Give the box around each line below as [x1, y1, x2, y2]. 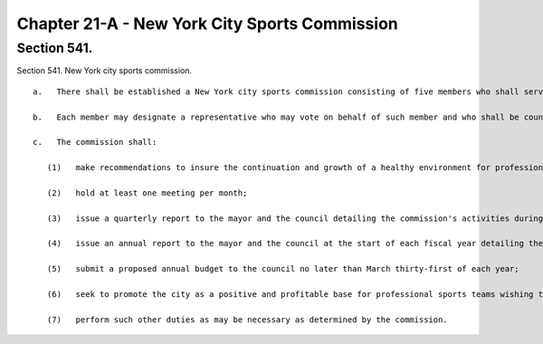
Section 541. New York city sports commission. [16, 65, 193, 76]
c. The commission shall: [33, 137, 157, 148]
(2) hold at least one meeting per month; [46, 187, 248, 198]
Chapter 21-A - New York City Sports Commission [16, 14, 398, 33]
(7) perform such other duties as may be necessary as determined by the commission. [46, 314, 448, 325]
